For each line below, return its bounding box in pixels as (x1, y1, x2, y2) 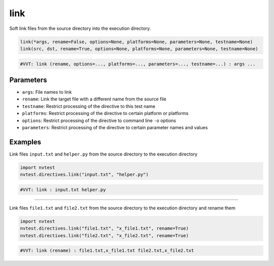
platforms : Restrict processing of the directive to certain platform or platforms (22, 110, 189, 117)
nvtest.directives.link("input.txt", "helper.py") (20, 172, 149, 177)
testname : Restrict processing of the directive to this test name (22, 103, 156, 109)
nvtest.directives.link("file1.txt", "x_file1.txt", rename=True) (20, 225, 189, 232)
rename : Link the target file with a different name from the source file (22, 96, 167, 102)
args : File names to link (22, 89, 72, 95)
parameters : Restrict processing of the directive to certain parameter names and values (22, 124, 208, 130)
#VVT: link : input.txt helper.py (20, 186, 106, 193)
